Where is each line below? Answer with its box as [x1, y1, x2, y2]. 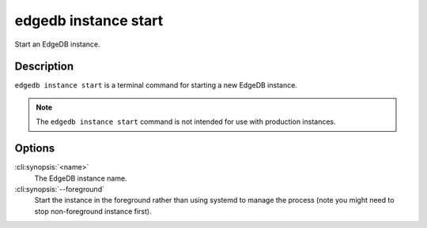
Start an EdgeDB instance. [14, 39, 100, 49]
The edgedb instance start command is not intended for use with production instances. [36, 117, 336, 126]
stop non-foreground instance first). [34, 206, 152, 216]
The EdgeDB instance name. [34, 174, 127, 183]
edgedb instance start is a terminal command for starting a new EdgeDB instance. [14, 80, 298, 90]
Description [14, 60, 74, 73]
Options [14, 142, 55, 155]
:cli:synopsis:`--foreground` [14, 184, 104, 193]
